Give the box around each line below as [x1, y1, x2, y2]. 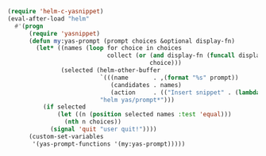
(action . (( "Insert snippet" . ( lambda [110, 88, 260, 97]
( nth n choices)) [64, 118, 122, 126]
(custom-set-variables [28, 132, 104, 140]
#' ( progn [14, 22, 44, 30]
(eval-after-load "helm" [7, 14, 90, 23]
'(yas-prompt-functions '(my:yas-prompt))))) [32, 139, 186, 148]
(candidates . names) [110, 81, 182, 89]
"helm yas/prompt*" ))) [99, 96, 175, 104]
